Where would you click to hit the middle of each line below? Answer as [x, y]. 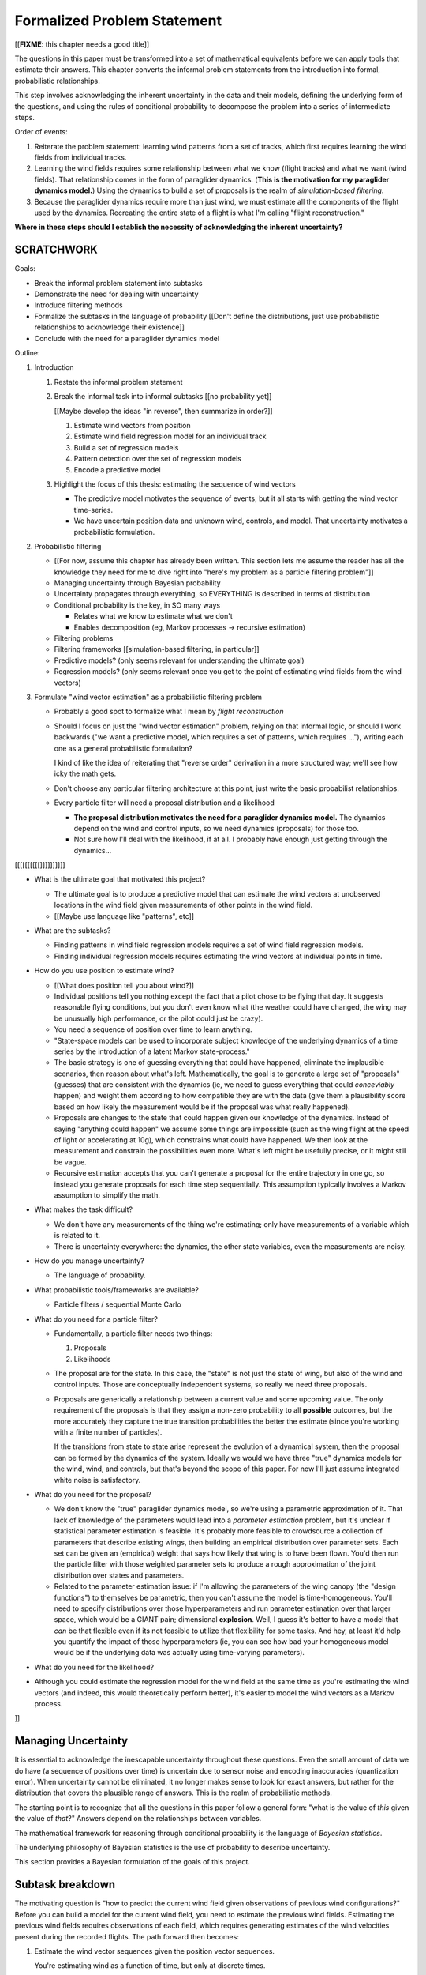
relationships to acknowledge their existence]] [110, 327]
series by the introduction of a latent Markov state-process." [152, 1051]
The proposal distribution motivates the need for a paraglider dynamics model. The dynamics [230, 817]
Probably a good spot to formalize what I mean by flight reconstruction [169, 712]
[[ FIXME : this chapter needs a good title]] [82, 44]
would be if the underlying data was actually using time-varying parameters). [179, 1653]
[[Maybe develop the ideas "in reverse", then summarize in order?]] [163, 411]
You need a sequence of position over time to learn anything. [153, 1029]
